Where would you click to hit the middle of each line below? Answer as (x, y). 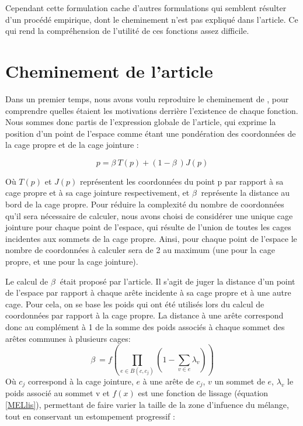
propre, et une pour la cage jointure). (72, 262)
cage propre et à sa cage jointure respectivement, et (97, 193)
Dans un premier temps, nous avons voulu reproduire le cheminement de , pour (147, 98)
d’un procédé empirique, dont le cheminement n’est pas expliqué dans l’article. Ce (152, 19)
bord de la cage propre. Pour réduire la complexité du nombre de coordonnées (145, 204)
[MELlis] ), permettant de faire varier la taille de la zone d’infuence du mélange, (147, 404)
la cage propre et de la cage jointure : (72, 145)
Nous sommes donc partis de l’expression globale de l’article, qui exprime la (141, 122)
